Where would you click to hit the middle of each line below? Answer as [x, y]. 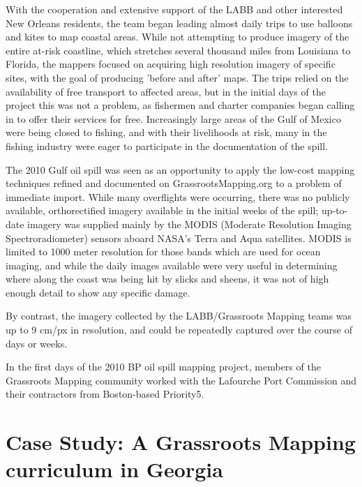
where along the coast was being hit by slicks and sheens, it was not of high [167, 279]
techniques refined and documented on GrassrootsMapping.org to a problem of [174, 183]
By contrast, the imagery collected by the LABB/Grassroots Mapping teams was [179, 316]
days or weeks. [37, 343]
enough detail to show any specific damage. [98, 292]
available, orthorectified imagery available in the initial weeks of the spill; [162, 210]
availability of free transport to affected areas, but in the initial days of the [166, 91]
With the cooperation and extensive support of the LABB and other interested [174, 9]
